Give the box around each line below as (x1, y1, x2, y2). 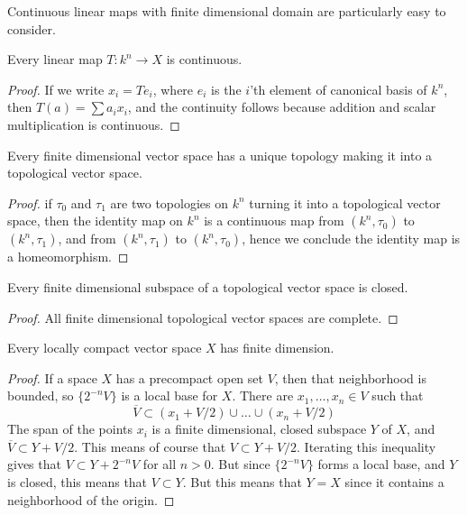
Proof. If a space (7, 368, 97, 387)
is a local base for (121, 386, 218, 405)
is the (211, 79, 242, 98)
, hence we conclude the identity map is (242, 229, 461, 248)
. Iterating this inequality (297, 437, 436, 455)
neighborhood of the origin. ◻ (7, 490, 175, 509)
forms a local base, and (317, 455, 445, 474)
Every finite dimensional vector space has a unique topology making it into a (7, 145, 433, 164)
